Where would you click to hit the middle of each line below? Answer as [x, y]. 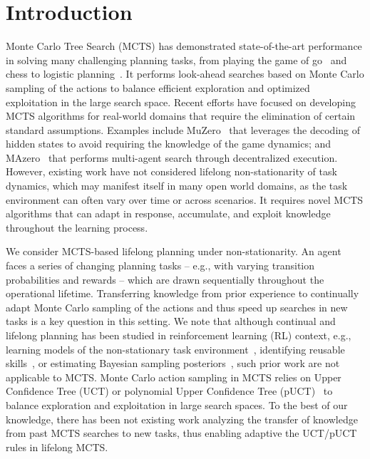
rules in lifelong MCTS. [57, 447]
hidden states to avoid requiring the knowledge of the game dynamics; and [169, 144]
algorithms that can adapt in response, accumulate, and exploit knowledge [168, 213]
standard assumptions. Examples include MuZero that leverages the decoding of [183, 129]
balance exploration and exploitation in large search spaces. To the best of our [177, 404]
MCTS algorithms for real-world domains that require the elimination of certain [181, 116]
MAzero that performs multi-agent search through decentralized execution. [172, 157]
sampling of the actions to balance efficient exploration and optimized [158, 87]
